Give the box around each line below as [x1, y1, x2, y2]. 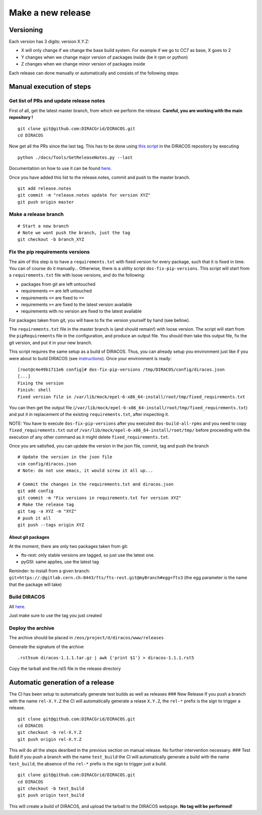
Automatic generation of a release [9, 679, 115, 687]
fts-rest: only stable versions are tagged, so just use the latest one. [21, 552, 155, 558]
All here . [9, 603, 26, 609]
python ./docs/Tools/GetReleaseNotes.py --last [17, 154, 133, 160]
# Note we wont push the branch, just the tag [17, 230, 131, 235]
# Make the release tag [17, 502, 74, 507]
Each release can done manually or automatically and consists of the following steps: [9, 70, 180, 76]
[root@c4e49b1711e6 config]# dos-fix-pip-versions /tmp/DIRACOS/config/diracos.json [17, 367, 225, 372]
